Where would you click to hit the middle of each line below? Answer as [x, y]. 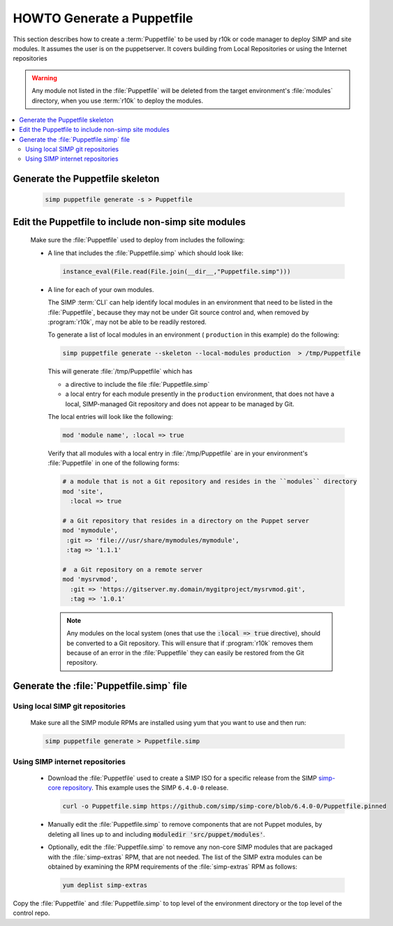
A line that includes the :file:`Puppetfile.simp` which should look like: [146, 253]
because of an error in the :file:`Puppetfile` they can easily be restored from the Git [185, 653]
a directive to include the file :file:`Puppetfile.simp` [138, 384]
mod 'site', [83, 491]
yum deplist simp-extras [105, 885]
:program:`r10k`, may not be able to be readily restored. [127, 322]
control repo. [31, 913]
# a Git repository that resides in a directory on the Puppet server [186, 521]
